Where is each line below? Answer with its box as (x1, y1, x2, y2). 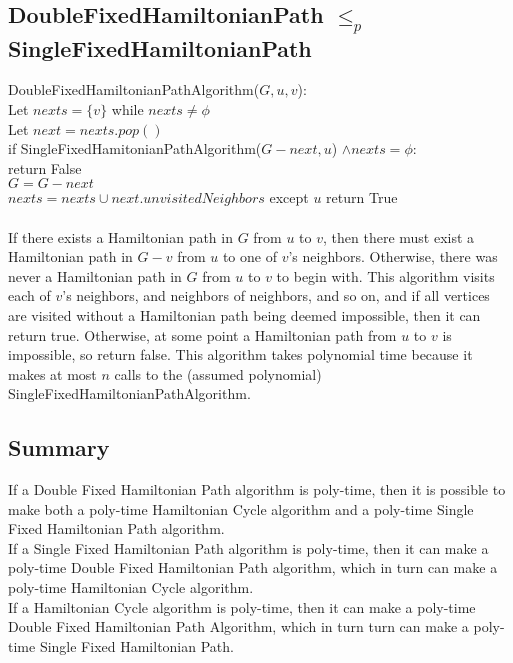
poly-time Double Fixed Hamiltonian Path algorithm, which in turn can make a (8, 557, 498, 578)
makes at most (8, 363, 97, 384)
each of (8, 285, 51, 306)
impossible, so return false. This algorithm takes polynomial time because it (8, 344, 473, 365)
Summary (8, 432, 110, 463)
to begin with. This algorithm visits (276, 265, 495, 286)
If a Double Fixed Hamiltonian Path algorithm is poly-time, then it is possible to (8, 479, 506, 500)
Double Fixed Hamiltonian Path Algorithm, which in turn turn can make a (8, 616, 469, 637)
